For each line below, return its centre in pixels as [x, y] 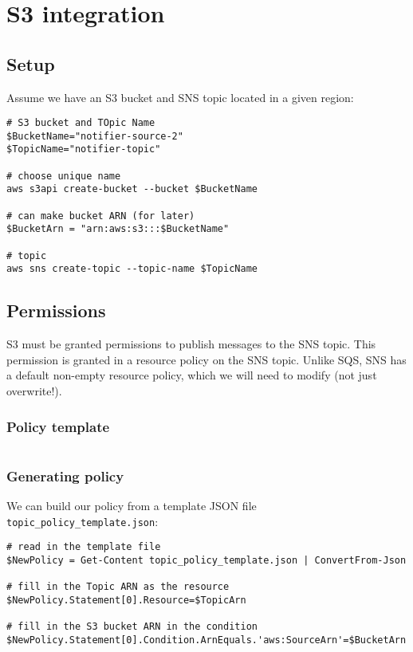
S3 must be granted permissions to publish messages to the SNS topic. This [191, 344]
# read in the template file [84, 547]
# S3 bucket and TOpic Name [81, 123]
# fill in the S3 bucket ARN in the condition [132, 627]
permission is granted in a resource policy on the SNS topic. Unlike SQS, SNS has [206, 359]
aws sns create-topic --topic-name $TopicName [132, 269]
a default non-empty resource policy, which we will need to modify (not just [192, 375]
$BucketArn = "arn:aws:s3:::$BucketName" [118, 229]
